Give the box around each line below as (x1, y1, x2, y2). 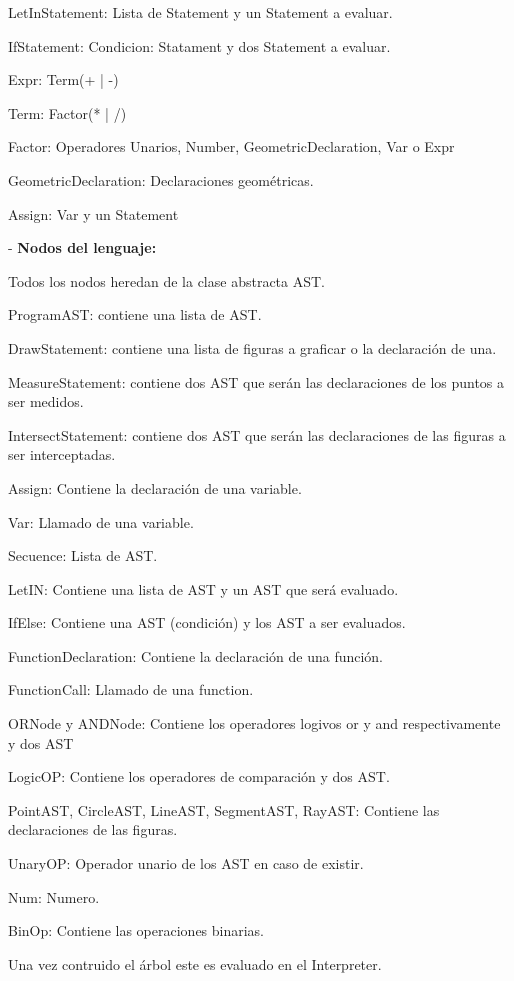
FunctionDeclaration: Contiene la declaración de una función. (8, 645, 384, 666)
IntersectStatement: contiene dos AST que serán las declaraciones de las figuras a (8, 424, 506, 445)
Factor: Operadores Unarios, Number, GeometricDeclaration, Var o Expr (8, 136, 455, 157)
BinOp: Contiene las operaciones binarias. (8, 920, 265, 941)
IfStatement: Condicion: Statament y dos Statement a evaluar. (8, 35, 391, 56)
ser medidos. (8, 391, 84, 412)
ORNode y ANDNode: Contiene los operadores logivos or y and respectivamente (8, 713, 501, 734)
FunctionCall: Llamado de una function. (8, 679, 254, 700)
